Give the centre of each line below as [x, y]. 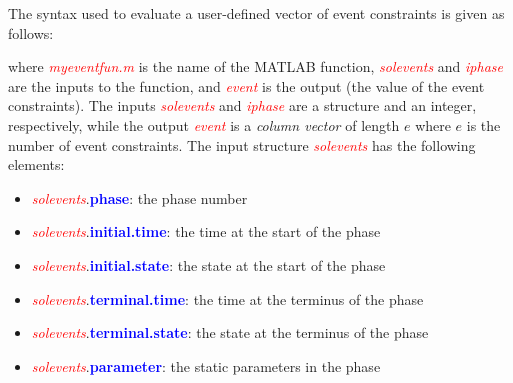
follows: [31, 32]
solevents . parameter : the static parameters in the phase [206, 365]
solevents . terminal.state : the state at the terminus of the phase [230, 332]
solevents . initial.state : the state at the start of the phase [208, 264]
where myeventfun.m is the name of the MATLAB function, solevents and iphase [255, 66]
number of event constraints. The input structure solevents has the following [242, 144]
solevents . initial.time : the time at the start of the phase [206, 231]
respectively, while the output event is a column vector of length [204, 124]
